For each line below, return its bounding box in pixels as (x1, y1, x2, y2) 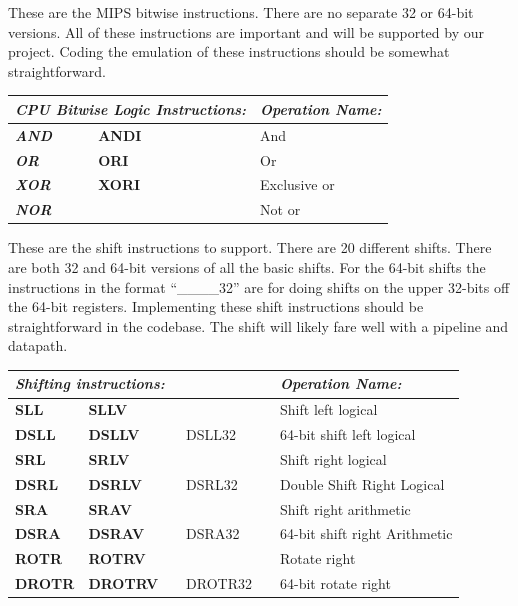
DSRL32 (186, 473, 238, 494)
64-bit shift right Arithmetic (280, 523, 453, 544)
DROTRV (88, 573, 159, 594)
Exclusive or (260, 174, 335, 195)
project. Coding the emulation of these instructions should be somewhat (8, 41, 450, 62)
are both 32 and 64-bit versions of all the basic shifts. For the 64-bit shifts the (8, 256, 486, 277)
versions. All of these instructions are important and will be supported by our (8, 21, 484, 42)
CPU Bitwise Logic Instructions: (15, 98, 247, 119)
